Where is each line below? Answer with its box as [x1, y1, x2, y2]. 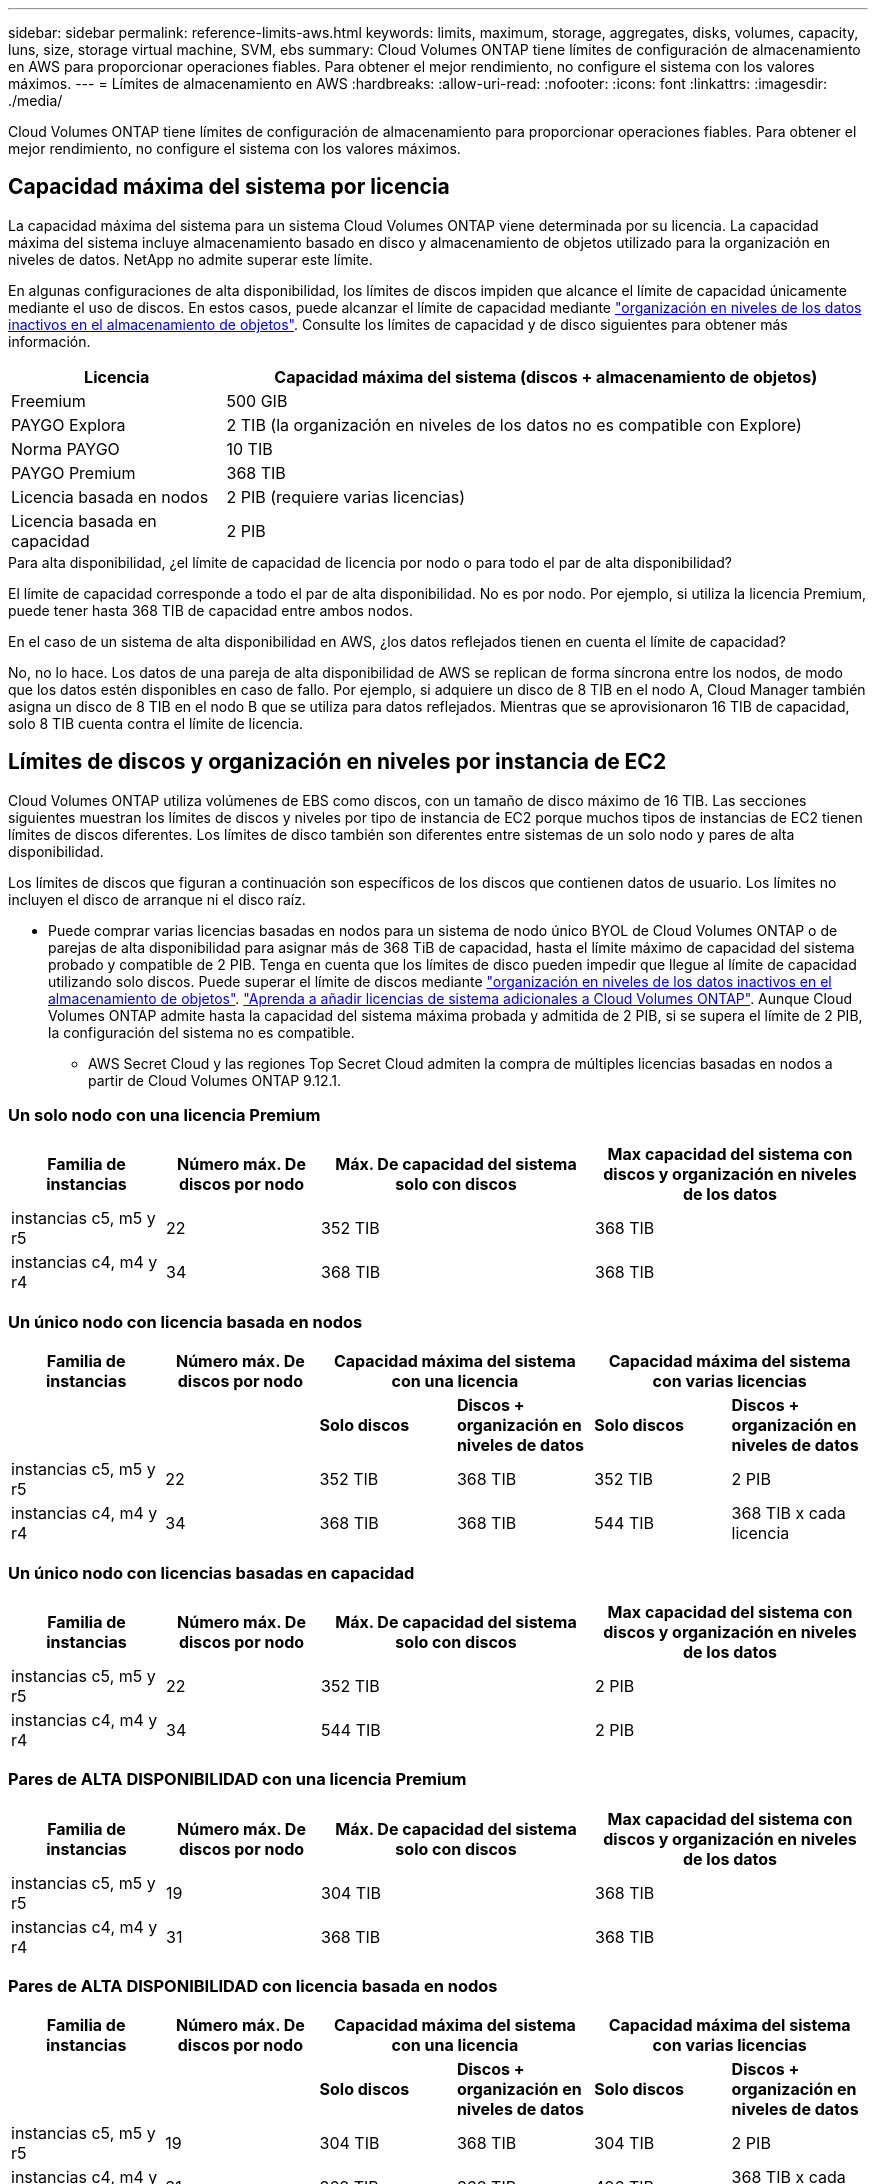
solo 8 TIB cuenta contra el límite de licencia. [8, 714, 304, 732]
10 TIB [226, 438, 273, 459]
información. [8, 332, 91, 350]
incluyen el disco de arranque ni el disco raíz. [8, 890, 306, 908]
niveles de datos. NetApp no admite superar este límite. [8, 250, 373, 268]
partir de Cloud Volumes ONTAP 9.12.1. [88, 1071, 342, 1089]
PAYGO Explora [11, 414, 126, 435]
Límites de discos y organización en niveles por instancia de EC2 [8, 749, 667, 775]
